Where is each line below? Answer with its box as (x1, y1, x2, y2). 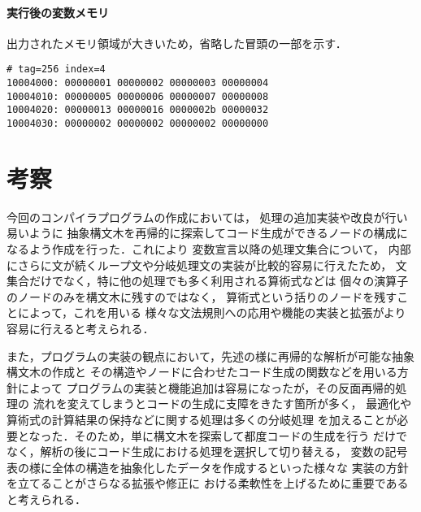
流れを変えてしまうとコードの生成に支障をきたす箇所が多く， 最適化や (33, 395, 412, 412)
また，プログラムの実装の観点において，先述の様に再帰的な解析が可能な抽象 (7, 347, 414, 364)
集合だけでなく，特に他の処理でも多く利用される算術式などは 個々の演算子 (7, 272, 409, 289)
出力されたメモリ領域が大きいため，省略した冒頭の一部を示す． (7, 34, 347, 51)
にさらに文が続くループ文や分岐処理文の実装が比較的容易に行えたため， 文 (7, 256, 407, 273)
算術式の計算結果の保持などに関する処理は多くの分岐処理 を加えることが (7, 410, 397, 427)
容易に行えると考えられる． (7, 319, 154, 336)
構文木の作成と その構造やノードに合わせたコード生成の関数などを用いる (7, 363, 397, 380)
